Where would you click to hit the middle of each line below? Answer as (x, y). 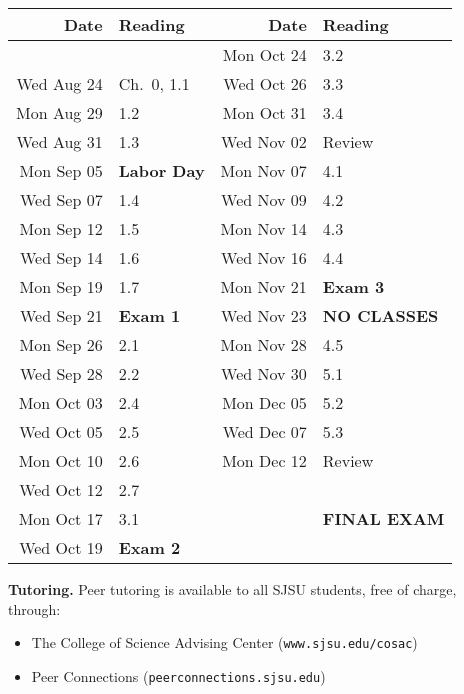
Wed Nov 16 (264, 257)
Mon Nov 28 (263, 344)
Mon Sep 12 (61, 228)
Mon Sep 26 (61, 344)
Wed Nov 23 (264, 315)
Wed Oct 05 (61, 431)
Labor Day (161, 170)
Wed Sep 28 (61, 373)
